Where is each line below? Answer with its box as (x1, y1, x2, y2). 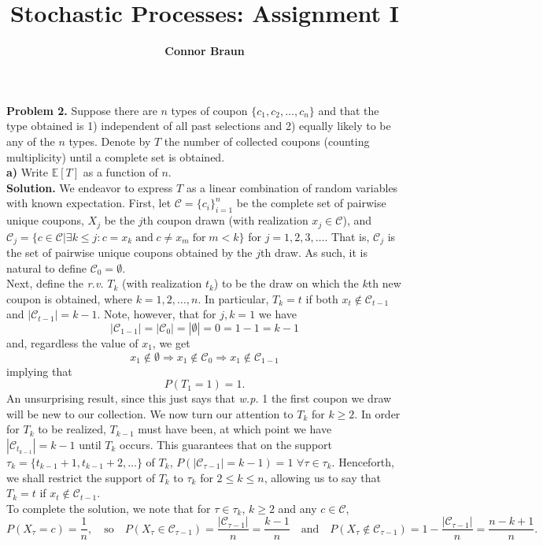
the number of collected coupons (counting (164, 132, 370, 149)
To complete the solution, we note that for (6, 500, 211, 516)
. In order (354, 405, 401, 422)
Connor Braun (164, 43, 245, 59)
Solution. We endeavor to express (6, 179, 173, 195)
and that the (318, 102, 379, 118)
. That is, (324, 228, 370, 244)
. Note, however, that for (97, 306, 216, 322)
